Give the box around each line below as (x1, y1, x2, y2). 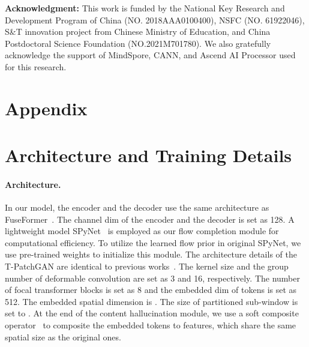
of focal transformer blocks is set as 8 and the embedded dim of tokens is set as (5, 283, 297, 296)
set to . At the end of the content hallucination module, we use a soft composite (5, 307, 299, 319)
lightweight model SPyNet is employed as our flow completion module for (5, 225, 279, 237)
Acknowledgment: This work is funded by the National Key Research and (5, 2, 285, 14)
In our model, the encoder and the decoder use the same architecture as (5, 201, 269, 214)
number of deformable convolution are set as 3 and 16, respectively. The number (5, 271, 300, 284)
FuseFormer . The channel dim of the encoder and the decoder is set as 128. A (5, 213, 295, 225)
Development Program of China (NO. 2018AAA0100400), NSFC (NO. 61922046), (5, 13, 305, 26)
